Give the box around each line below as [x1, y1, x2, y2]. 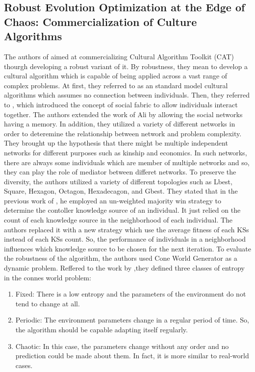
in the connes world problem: [4, 272, 91, 282]
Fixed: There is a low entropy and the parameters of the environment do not [15, 289, 246, 299]
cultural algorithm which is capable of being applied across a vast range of [4, 71, 228, 81]
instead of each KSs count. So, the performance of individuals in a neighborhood [4, 234, 246, 244]
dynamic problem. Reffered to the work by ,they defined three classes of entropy [4, 263, 245, 273]
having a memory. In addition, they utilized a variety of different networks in [4, 119, 235, 129]
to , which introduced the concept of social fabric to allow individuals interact [4, 99, 238, 109]
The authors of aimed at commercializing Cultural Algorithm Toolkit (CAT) [4, 51, 234, 61]
